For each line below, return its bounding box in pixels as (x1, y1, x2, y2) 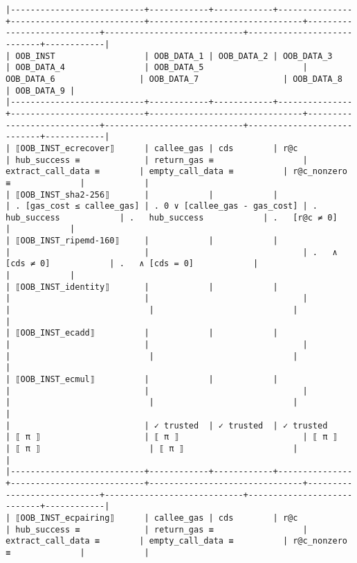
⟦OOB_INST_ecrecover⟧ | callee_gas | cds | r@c (15, 143, 298, 153)
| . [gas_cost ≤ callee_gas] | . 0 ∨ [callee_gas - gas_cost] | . (6, 201, 318, 211)
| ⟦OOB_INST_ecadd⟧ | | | (6, 328, 278, 338)
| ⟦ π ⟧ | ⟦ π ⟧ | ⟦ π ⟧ (6, 432, 338, 442)
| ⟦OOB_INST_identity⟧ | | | (6, 281, 278, 292)
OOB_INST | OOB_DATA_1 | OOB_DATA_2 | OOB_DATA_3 (15, 51, 333, 61)
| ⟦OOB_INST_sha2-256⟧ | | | (6, 189, 278, 200)
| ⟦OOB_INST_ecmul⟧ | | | (6, 374, 278, 384)
